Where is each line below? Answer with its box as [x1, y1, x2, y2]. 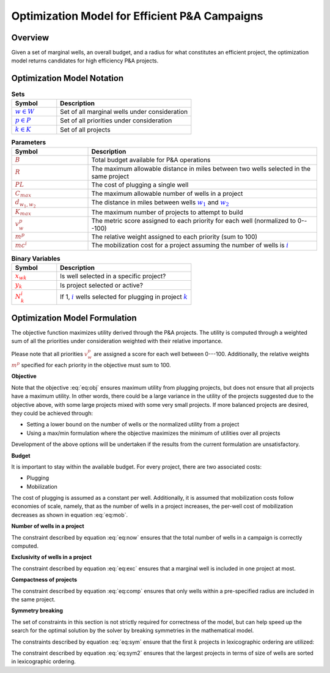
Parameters [11, 138, 46, 147]
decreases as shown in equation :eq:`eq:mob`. [11, 511, 128, 518]
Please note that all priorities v [11, 351, 88, 358]
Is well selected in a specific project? [60, 272, 166, 281]
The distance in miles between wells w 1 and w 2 [91, 198, 229, 208]
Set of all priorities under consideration [60, 116, 172, 125]
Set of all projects [60, 125, 111, 134]
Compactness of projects [11, 576, 78, 584]
